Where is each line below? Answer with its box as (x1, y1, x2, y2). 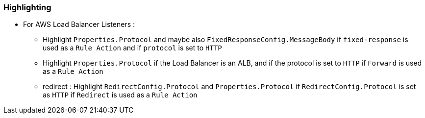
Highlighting (3, 2, 51, 12)
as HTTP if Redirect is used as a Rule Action (43, 91, 198, 99)
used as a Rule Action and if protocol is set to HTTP (43, 44, 222, 52)
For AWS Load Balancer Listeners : (23, 20, 135, 29)
